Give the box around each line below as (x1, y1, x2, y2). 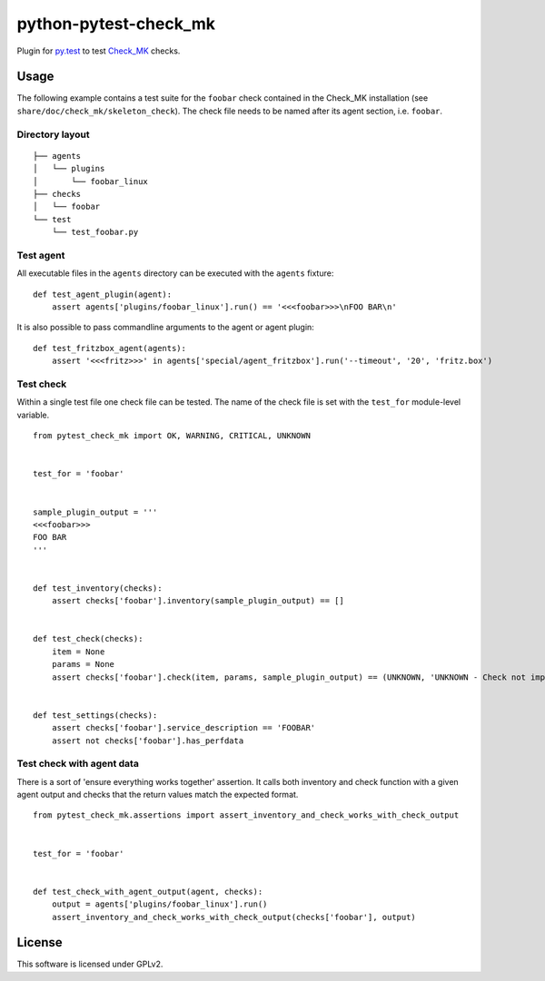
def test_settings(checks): (33, 710, 158, 721)
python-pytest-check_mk (16, 14, 216, 34)
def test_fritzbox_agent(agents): (33, 343, 186, 353)
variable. (16, 409, 50, 420)
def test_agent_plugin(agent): (33, 289, 173, 299)
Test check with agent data (16, 758, 140, 770)
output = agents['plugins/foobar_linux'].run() (51, 899, 268, 909)
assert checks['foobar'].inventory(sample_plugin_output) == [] (51, 595, 344, 606)
